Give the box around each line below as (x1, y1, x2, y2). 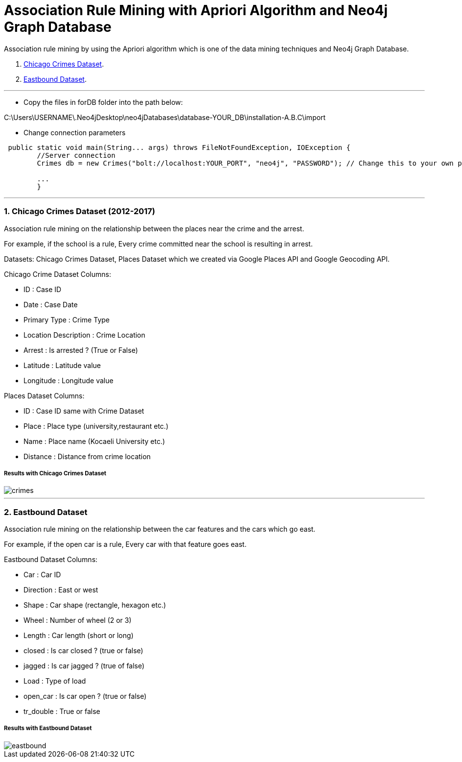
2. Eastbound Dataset (4, 507, 88, 517)
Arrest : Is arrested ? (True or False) (23, 345, 138, 354)
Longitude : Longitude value (23, 376, 114, 385)
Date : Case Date (23, 300, 78, 309)
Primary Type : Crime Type (23, 315, 110, 324)
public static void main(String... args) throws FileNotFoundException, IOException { (8, 143, 351, 151)
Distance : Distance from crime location (23, 452, 151, 461)
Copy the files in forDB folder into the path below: (23, 98, 183, 106)
